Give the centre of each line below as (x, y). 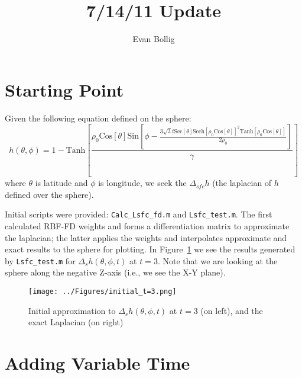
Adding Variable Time (98, 363)
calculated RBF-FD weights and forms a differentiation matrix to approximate (147, 225)
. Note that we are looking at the (217, 260)
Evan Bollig (154, 39)
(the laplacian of (242, 183)
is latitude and (61, 183)
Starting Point (64, 89)
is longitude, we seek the (142, 183)
